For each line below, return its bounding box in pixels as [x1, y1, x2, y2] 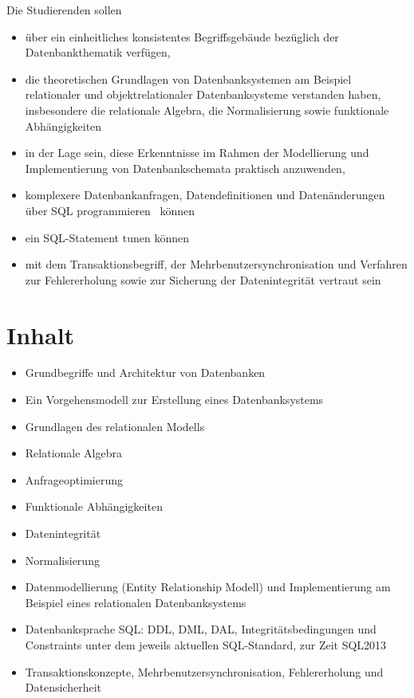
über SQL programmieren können [25, 202, 195, 218]
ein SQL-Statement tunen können [25, 229, 189, 245]
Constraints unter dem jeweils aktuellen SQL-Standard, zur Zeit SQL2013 [25, 636, 387, 653]
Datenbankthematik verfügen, [25, 44, 171, 61]
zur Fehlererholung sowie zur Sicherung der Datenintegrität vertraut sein [25, 271, 381, 288]
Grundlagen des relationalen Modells [25, 418, 205, 434]
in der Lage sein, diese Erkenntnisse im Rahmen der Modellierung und [25, 144, 369, 161]
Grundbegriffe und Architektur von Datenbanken [25, 364, 266, 381]
